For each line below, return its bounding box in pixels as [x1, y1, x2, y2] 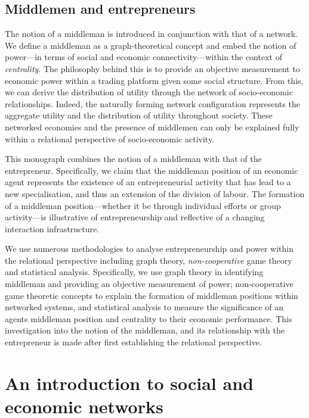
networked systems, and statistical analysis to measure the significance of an [5, 301, 283, 313]
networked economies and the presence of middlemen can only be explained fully [5, 120, 299, 133]
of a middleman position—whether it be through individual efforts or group [5, 199, 281, 211]
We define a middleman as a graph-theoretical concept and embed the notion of [5, 39, 296, 51]
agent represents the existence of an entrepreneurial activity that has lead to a [5, 176, 291, 188]
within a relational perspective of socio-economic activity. [5, 132, 215, 145]
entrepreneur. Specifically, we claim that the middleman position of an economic [5, 164, 298, 176]
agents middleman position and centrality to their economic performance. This [5, 312, 292, 325]
